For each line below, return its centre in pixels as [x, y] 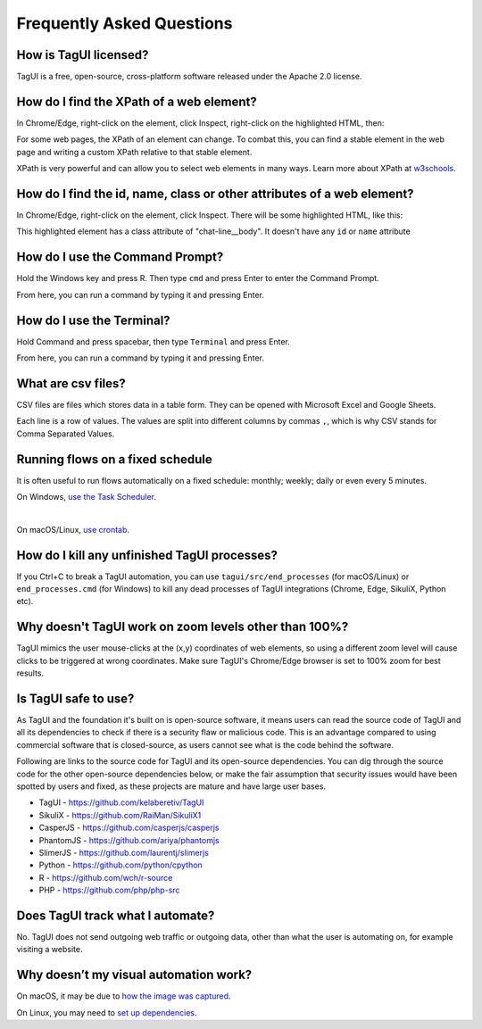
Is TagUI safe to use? [75, 698]
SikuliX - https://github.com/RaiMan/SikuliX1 [120, 815]
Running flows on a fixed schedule [115, 459]
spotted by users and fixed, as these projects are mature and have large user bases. [171, 786]
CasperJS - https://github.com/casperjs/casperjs [129, 828]
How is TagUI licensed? [83, 55]
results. [30, 673]
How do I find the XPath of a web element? [137, 101]
